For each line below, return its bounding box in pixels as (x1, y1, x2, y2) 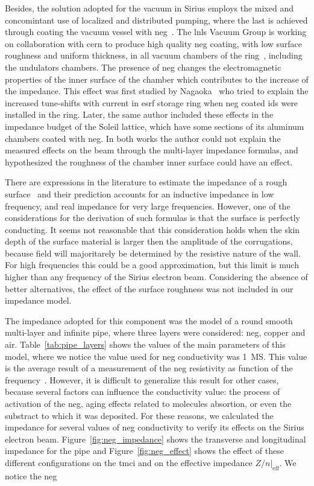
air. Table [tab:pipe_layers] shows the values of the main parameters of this (5, 338, 286, 351)
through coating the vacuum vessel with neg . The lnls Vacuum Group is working (5, 25, 307, 38)
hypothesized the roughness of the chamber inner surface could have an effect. (5, 155, 293, 168)
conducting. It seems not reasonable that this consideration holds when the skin (5, 223, 300, 235)
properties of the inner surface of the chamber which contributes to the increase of (5, 72, 309, 85)
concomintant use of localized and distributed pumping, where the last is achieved (5, 13, 308, 26)
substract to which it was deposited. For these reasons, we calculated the (5, 409, 274, 421)
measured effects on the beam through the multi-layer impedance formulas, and (5, 144, 298, 156)
